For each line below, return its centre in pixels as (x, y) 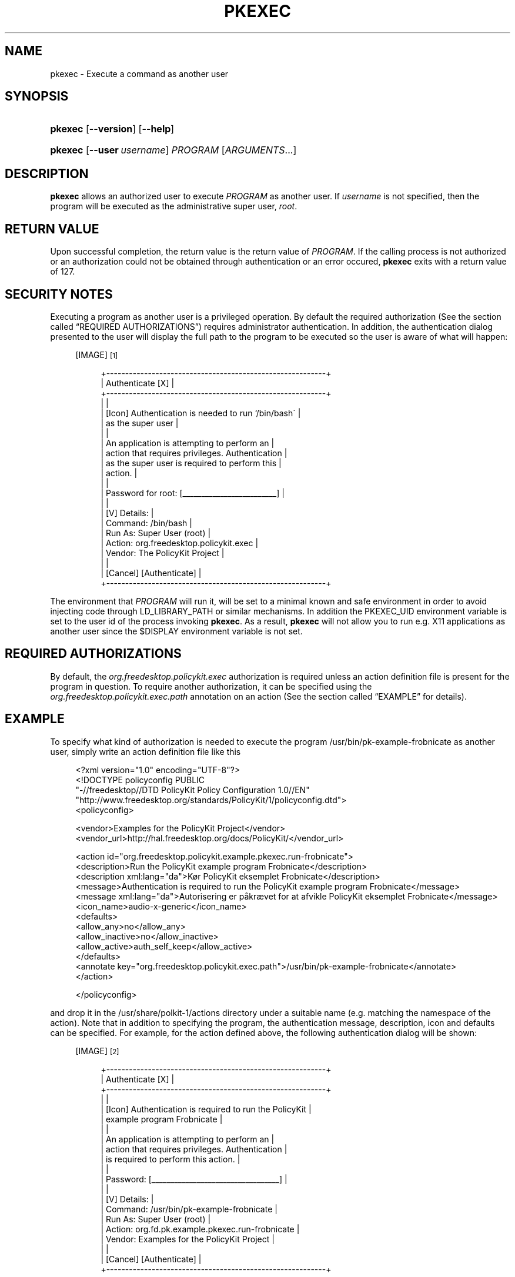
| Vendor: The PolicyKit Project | (163, 553)
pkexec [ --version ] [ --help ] (112, 129)
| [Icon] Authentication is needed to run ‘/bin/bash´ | (201, 413)
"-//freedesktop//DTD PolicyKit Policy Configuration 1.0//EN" (193, 790)
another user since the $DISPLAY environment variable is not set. (176, 631)
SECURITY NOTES (59, 294)
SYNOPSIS (37, 96)
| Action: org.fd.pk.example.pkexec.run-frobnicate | (200, 1229)
